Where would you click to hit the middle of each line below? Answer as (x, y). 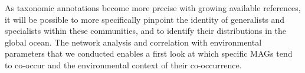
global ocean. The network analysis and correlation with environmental (133, 42)
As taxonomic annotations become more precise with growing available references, (153, 8)
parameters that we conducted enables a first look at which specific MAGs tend (149, 53)
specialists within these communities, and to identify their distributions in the (146, 31)
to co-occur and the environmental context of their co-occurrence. (123, 65)
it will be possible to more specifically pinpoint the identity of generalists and (145, 19)
